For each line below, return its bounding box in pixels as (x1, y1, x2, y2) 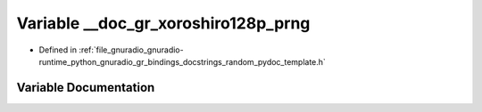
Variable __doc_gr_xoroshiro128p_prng (16, 13, 311, 33)
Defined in (38, 44, 78, 55)
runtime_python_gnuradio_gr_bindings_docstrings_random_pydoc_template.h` (38, 56, 326, 67)
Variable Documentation (16, 80, 155, 95)
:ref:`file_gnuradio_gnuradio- (79, 44, 184, 55)
